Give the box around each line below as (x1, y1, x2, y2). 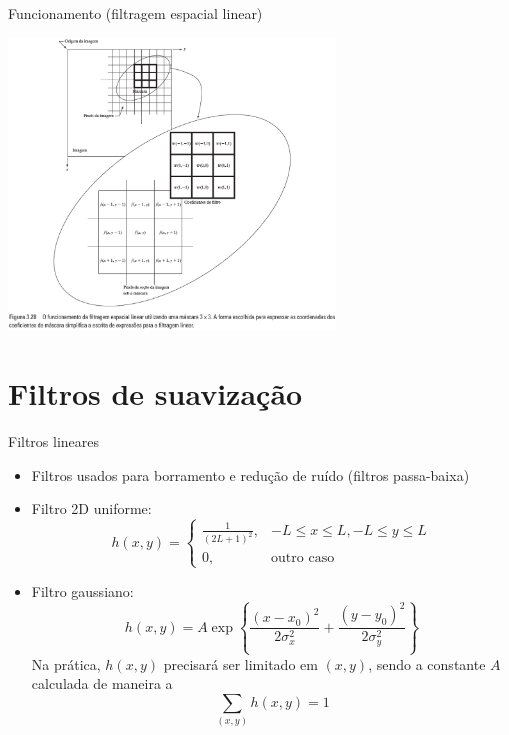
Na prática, (31, 653, 101, 674)
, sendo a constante (368, 653, 486, 674)
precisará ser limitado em (163, 653, 318, 674)
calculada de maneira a (31, 673, 173, 694)
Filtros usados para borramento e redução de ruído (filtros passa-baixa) (31, 464, 470, 485)
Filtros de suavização (8, 373, 303, 414)
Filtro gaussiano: (31, 580, 134, 601)
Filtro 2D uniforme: (31, 498, 152, 519)
